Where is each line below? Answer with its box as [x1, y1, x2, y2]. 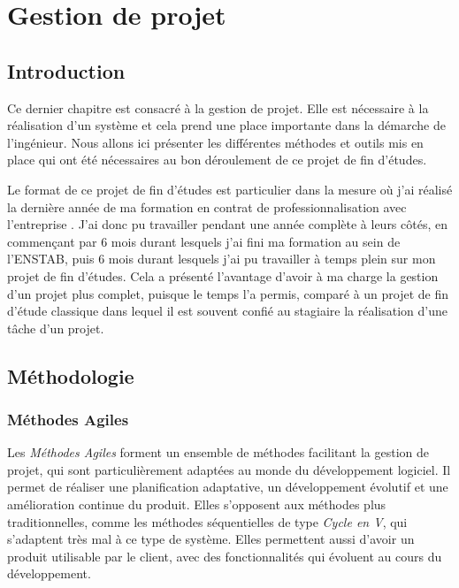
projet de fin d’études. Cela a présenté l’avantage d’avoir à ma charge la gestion [7, 266, 439, 285]
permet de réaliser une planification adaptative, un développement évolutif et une [7, 477, 448, 496]
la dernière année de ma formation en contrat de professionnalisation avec [7, 197, 407, 216]
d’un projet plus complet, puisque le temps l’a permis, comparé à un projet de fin [7, 284, 449, 302]
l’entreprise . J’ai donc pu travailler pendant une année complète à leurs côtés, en [7, 215, 448, 233]
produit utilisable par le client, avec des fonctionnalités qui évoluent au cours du [7, 546, 442, 565]
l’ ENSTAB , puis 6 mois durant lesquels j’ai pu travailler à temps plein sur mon [7, 249, 436, 268]
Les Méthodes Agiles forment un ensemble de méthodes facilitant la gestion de [7, 443, 430, 462]
